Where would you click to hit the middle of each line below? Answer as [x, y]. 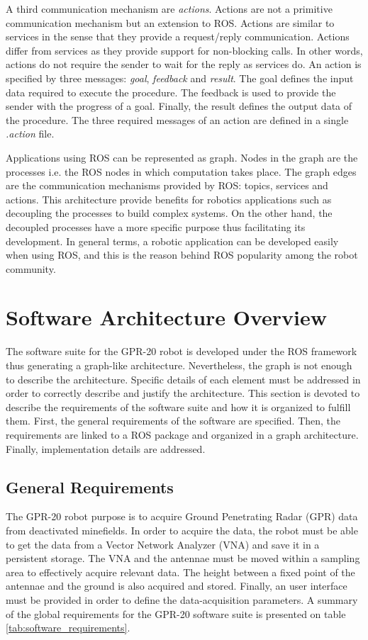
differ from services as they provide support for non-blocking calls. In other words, [184, 50]
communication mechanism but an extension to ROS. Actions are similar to [170, 22]
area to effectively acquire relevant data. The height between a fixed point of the [180, 572]
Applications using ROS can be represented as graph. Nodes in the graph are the [182, 157]
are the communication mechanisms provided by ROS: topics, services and [167, 185]
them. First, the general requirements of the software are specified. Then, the [173, 421]
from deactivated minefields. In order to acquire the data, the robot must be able [182, 530]
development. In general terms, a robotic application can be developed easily [172, 241]
